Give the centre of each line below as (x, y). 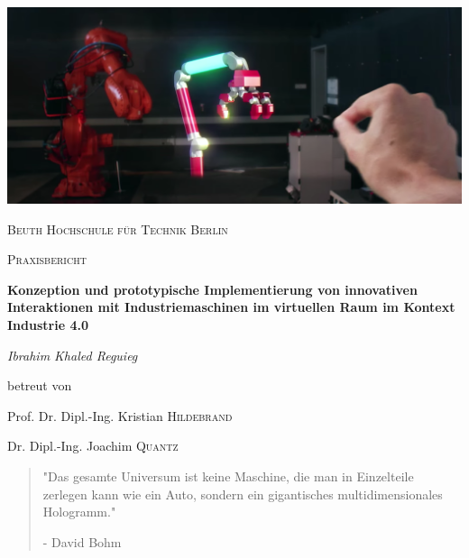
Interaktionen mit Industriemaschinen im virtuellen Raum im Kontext (231, 307)
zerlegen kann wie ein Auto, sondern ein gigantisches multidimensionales (243, 494)
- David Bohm (82, 541)
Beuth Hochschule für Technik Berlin (118, 229)
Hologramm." (79, 512)
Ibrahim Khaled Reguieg (73, 355)
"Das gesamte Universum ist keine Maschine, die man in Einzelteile (228, 476)
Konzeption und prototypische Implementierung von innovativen (212, 289)
